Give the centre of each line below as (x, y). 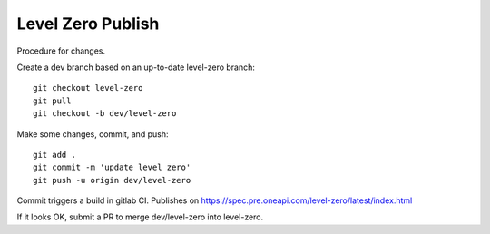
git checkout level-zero (88, 88)
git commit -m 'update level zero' (112, 167)
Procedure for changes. (61, 51)
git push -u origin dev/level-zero (112, 180)
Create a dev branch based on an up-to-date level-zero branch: (136, 67)
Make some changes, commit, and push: (93, 134)
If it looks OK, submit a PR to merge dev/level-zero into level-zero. (140, 217)
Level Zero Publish (88, 24)
